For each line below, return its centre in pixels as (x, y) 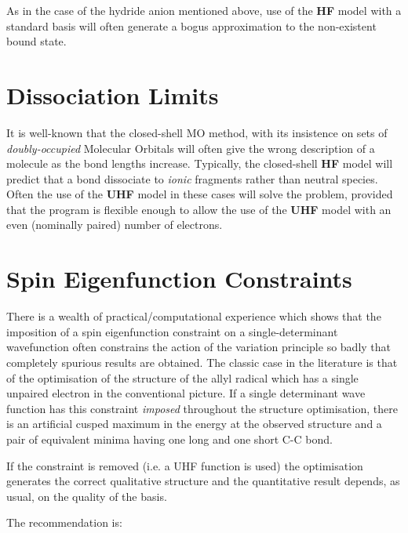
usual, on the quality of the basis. (87, 496)
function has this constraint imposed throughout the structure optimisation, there (202, 408)
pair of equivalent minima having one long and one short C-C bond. (169, 439)
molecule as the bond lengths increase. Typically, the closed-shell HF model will (200, 163)
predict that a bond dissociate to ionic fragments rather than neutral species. (192, 178)
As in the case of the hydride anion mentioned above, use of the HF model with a (204, 10)
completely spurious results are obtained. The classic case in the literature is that (202, 362)
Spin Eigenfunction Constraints (179, 279)
